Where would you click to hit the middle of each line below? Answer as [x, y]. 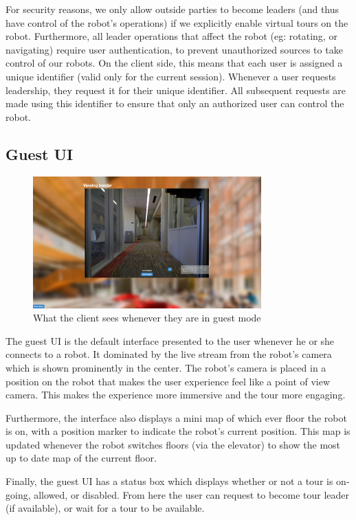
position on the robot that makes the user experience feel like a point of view [168, 381]
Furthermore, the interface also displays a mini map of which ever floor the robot [176, 417]
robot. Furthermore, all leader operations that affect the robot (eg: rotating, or [171, 36]
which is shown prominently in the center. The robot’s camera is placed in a [166, 367]
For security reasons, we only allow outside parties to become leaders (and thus [173, 9]
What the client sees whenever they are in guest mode [147, 318]
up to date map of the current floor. [81, 458]
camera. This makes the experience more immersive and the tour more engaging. [176, 395]
